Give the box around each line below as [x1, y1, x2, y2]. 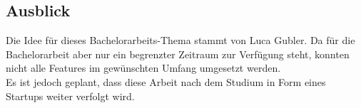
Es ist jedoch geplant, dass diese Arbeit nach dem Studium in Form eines [6, 74, 326, 89]
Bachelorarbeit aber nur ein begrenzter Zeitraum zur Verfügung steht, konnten [6, 46, 350, 61]
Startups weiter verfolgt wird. [6, 88, 135, 103]
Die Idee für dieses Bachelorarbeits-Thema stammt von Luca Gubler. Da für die [6, 33, 355, 48]
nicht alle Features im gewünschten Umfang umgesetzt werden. [6, 60, 281, 75]
